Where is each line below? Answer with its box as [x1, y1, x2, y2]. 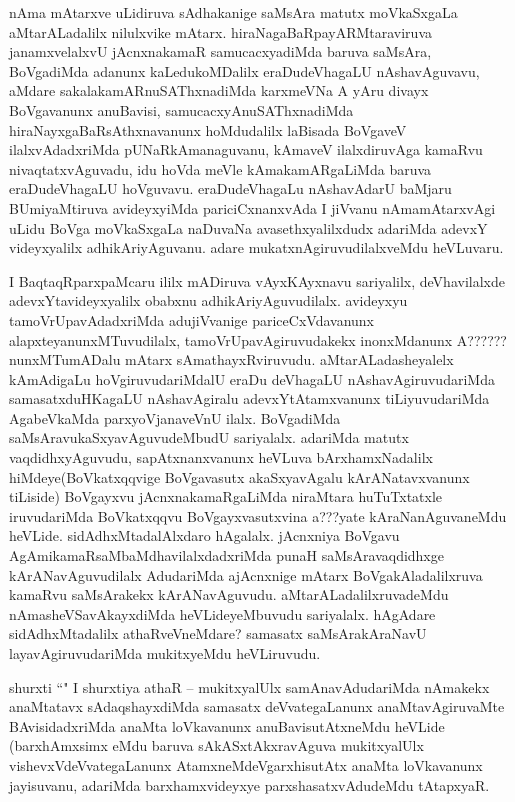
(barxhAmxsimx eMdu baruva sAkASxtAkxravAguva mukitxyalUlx [9, 735, 424, 756]
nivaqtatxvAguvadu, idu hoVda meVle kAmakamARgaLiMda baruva [9, 158, 432, 179]
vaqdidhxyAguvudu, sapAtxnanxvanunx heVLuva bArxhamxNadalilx [9, 447, 433, 468]
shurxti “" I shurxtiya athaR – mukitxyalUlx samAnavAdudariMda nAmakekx [9, 676, 490, 697]
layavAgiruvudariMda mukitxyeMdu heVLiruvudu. [9, 643, 321, 663]
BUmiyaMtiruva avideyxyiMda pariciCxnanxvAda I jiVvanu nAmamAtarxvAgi [9, 197, 496, 218]
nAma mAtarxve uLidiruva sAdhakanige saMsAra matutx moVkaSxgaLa [9, 2, 458, 22]
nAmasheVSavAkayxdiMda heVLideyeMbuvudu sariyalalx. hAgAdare [9, 603, 436, 624]
